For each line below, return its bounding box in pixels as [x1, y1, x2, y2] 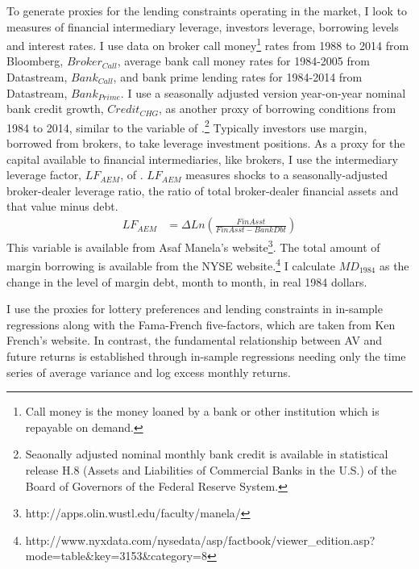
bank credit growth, [6, 100, 104, 117]
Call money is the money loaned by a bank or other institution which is [25, 403, 380, 420]
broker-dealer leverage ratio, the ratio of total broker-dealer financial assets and [6, 182, 399, 199]
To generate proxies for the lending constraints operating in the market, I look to [6, 2, 408, 19]
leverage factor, [6, 166, 82, 183]
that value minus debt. [6, 198, 118, 215]
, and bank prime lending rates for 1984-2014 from [113, 69, 363, 86]
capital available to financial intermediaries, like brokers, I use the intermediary [6, 150, 398, 167]
